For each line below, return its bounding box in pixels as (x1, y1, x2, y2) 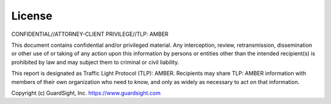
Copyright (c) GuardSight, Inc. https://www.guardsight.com (11, 89, 161, 97)
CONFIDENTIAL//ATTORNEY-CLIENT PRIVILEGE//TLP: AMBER (11, 30, 169, 38)
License (11, 9, 53, 23)
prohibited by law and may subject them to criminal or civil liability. (11, 58, 180, 66)
